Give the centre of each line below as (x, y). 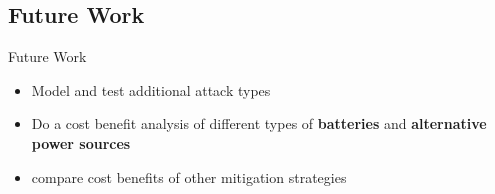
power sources (81, 142)
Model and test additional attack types (151, 89)
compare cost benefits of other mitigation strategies (189, 176)
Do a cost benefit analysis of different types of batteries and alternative (259, 123)
